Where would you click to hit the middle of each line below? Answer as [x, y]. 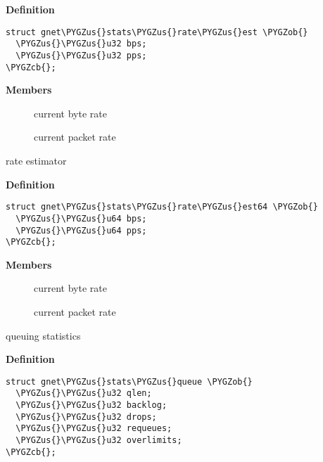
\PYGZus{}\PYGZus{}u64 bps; [81, 218]
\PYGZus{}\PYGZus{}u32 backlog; [91, 405]
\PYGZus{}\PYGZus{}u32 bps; [81, 44]
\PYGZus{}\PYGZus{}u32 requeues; [94, 429]
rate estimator [36, 160]
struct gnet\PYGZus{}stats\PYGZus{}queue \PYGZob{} [129, 381]
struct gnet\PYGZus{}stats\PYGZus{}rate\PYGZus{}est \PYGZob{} [157, 32]
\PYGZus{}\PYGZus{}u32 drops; [86, 417]
